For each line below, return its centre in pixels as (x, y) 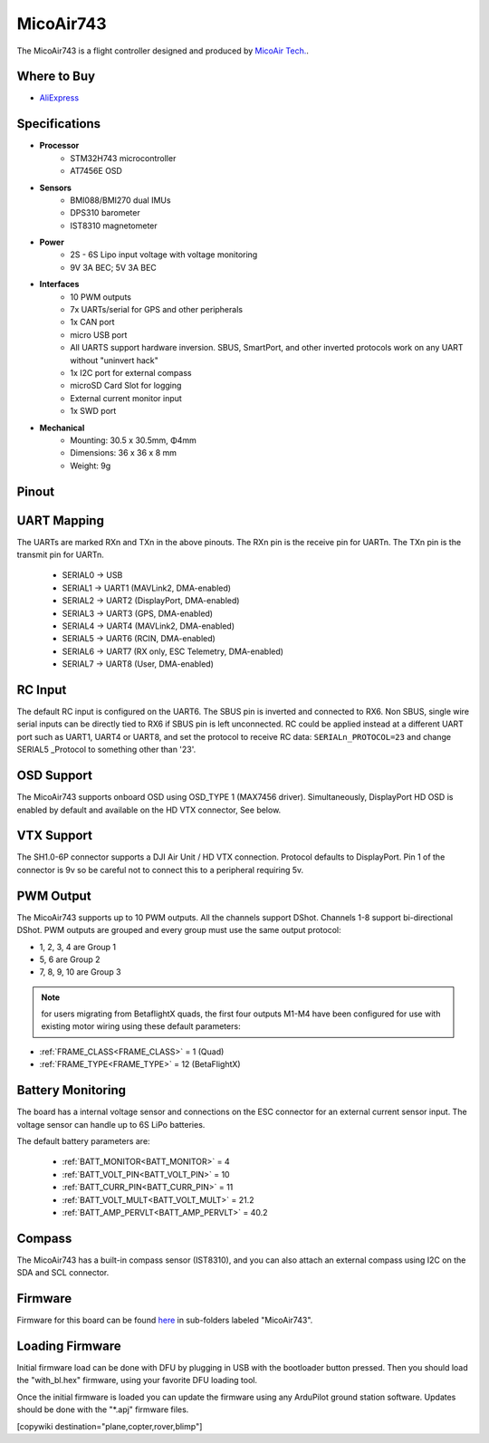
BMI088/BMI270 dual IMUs (120, 200)
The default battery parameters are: (83, 1140)
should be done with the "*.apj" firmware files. (103, 1409)
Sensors (56, 188)
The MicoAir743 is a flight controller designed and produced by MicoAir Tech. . (163, 51)
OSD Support (54, 776)
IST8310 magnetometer (114, 226)
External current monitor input (126, 398)
